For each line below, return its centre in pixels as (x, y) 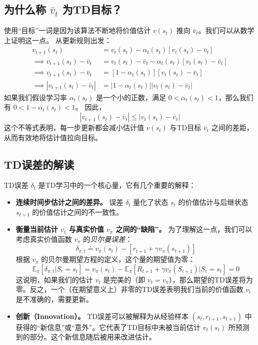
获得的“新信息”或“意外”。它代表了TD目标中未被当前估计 (108, 327)
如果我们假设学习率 (35, 97)
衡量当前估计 (37, 229)
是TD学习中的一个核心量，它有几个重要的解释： (117, 185)
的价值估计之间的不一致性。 (78, 212)
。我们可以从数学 (226, 30)
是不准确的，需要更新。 (54, 299)
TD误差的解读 (39, 164)
